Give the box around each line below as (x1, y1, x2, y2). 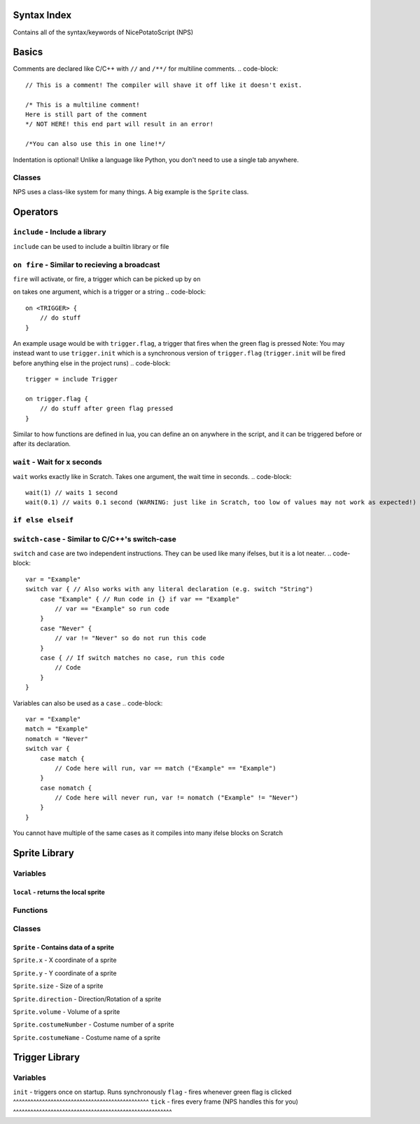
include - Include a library (13, 227, 106, 237)
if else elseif (13, 515, 73, 525)
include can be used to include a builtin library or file (13, 242, 169, 250)
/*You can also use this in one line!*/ (25, 140, 166, 148)
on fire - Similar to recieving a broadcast (13, 259, 160, 269)
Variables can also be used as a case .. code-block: (13, 698, 163, 707)
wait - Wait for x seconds (13, 457, 102, 467)
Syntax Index (13, 9, 72, 21)
